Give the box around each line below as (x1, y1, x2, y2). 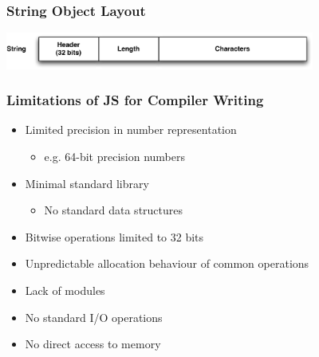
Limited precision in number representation (25, 121, 237, 138)
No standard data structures (44, 202, 183, 218)
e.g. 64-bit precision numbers (44, 148, 185, 164)
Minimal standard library (25, 175, 149, 191)
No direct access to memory (25, 335, 161, 352)
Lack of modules (25, 281, 105, 298)
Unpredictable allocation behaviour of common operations (25, 255, 309, 272)
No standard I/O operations (25, 308, 163, 325)
